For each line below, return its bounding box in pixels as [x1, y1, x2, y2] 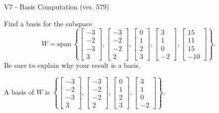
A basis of [4, 87, 34, 97]
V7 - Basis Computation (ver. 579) [4, 1, 109, 11]
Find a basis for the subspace [4, 18, 92, 28]
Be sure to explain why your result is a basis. [4, 59, 141, 70]
